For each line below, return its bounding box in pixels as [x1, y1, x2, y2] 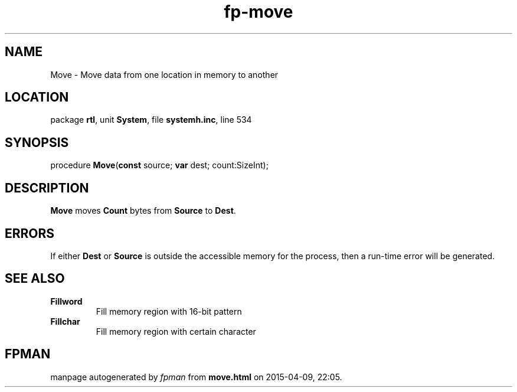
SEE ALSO [5, 271, 65, 286]
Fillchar [50, 316, 80, 326]
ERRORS [5, 226, 55, 241]
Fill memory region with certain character [96, 326, 256, 337]
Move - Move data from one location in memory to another [50, 69, 279, 80]
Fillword [50, 296, 83, 306]
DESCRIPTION [5, 180, 89, 195]
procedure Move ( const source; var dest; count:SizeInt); [50, 160, 269, 171]
